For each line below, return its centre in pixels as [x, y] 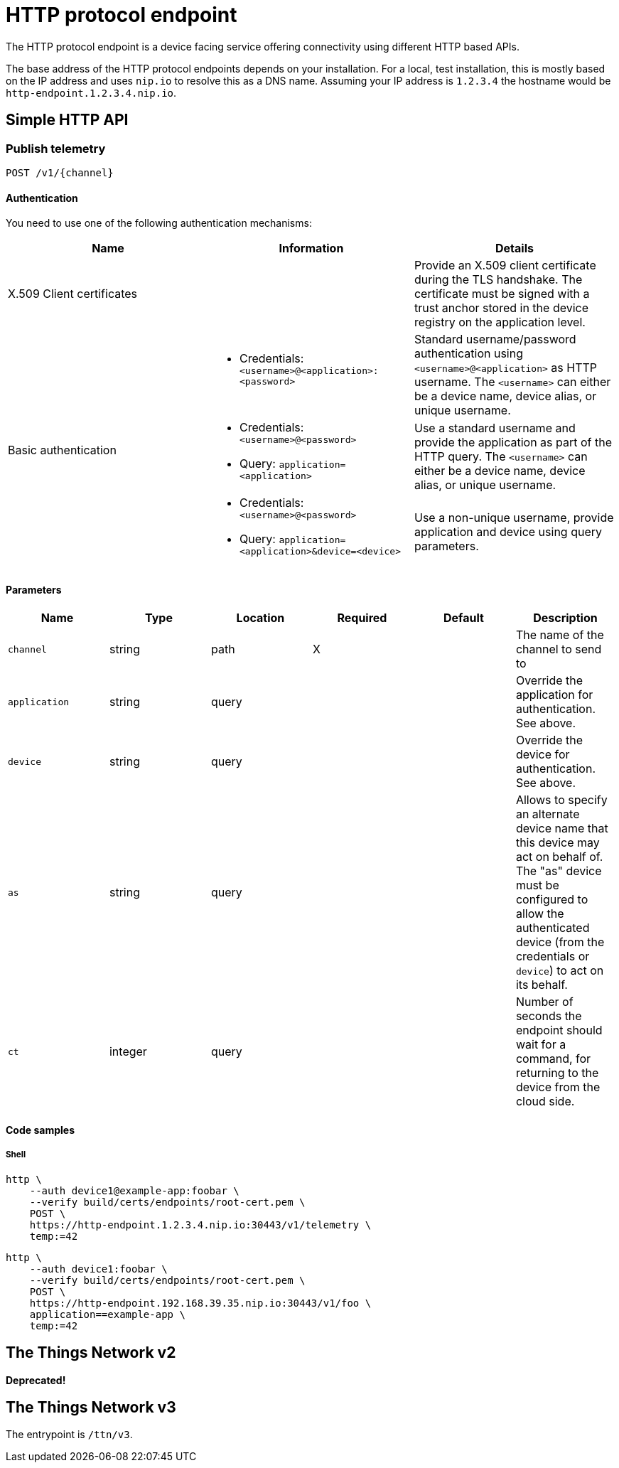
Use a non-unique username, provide [514, 518]
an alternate [548, 814]
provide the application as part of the [513, 443]
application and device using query [508, 532]
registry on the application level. [500, 322]
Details [515, 248]
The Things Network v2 [91, 1353]
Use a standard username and [495, 428]
